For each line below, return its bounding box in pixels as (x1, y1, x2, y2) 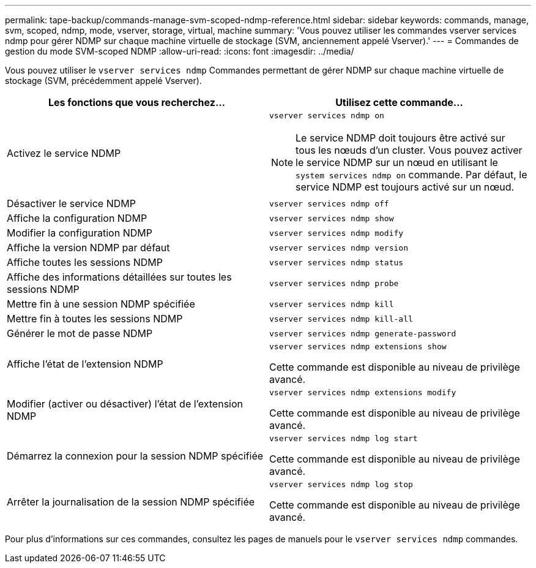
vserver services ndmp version (269, 243, 408, 252)
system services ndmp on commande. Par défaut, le (296, 169, 527, 181)
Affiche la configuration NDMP (7, 212, 147, 224)
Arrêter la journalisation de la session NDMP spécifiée (7, 495, 255, 508)
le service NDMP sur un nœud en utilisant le (296, 156, 498, 169)
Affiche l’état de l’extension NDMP (7, 357, 163, 370)
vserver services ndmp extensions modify (269, 388, 456, 397)
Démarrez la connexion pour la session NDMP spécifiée (7, 449, 264, 462)
